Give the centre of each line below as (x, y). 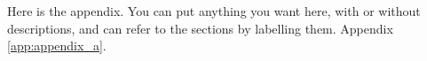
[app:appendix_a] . (57, 46)
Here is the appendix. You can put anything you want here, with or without (214, 11)
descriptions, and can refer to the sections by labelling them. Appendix (200, 28)
